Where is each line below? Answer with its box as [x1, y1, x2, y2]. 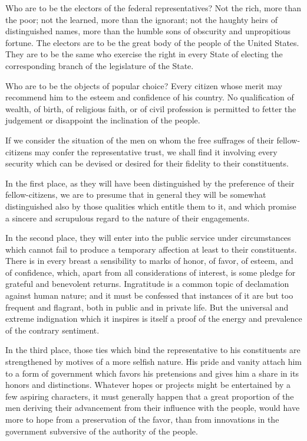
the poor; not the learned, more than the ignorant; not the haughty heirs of [5, 13, 278, 25]
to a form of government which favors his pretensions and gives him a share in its [5, 367, 299, 379]
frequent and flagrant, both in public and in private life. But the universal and [5, 300, 289, 313]
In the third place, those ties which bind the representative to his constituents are [5, 344, 301, 356]
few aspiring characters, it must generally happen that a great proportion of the [5, 390, 294, 402]
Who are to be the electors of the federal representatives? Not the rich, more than [5, 2, 302, 14]
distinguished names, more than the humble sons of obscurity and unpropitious [5, 25, 291, 37]
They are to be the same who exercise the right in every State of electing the [5, 48, 283, 60]
